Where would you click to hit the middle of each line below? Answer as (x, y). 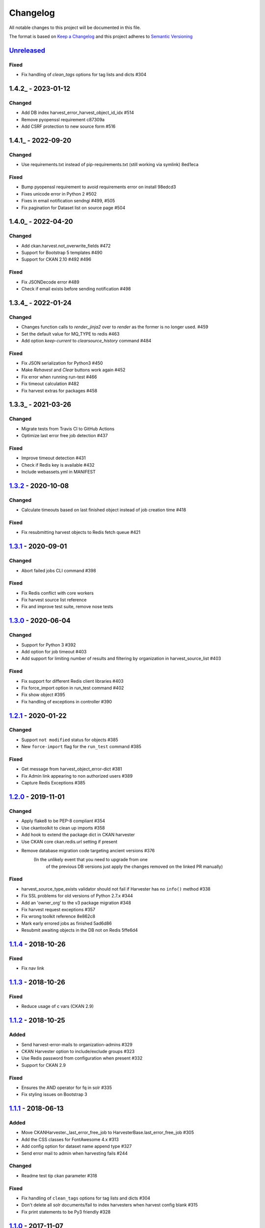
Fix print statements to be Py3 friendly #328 (66, 1212)
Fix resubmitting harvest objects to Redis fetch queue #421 (81, 532)
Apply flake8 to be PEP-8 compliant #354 (63, 821)
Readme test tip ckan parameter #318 (59, 1175)
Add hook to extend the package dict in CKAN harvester (78, 835)
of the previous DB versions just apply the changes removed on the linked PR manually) (134, 866)
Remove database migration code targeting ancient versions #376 (88, 850)
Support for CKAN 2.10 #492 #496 (56, 259)
